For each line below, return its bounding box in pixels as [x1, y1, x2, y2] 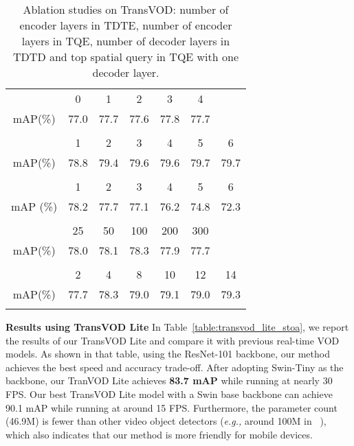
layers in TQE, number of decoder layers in [21, 33, 230, 49]
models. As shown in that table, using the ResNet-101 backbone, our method [5, 347, 330, 361]
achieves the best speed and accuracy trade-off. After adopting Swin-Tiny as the [5, 360, 344, 374]
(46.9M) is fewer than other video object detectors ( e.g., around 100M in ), [5, 414, 327, 428]
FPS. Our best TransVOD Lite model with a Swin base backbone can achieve [5, 386, 333, 401]
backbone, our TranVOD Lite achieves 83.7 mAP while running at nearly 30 [5, 373, 333, 388]
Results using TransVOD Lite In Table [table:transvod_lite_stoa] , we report [5, 320, 349, 333]
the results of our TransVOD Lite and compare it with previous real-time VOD [5, 333, 340, 347]
